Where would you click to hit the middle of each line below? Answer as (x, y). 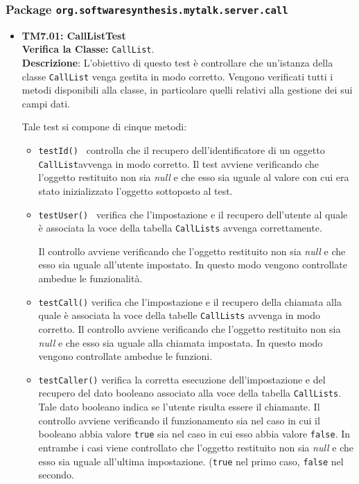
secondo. (56, 475)
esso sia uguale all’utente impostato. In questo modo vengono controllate (193, 265)
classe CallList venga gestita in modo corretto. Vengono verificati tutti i (177, 76)
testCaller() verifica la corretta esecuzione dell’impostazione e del (182, 379)
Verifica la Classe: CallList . (88, 49)
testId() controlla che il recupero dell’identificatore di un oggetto (182, 150)
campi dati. (46, 103)
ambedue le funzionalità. (90, 278)
